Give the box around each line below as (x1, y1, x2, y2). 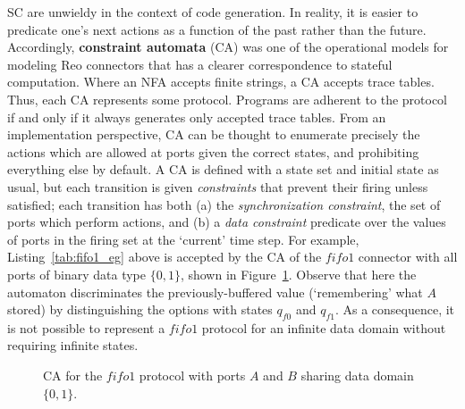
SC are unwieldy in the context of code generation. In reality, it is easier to (7, 3, 418, 21)
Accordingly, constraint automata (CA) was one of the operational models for (7, 38, 449, 56)
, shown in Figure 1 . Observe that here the (180, 264, 417, 283)
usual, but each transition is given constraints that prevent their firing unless (7, 177, 428, 196)
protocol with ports (139, 366, 246, 385)
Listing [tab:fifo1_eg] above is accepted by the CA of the (7, 247, 322, 266)
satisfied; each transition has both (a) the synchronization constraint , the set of (7, 195, 441, 213)
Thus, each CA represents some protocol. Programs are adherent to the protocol (7, 89, 448, 108)
